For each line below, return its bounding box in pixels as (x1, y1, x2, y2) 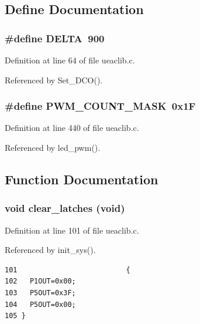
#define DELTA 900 (5, 31, 105, 45)
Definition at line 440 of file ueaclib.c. (5, 122, 139, 134)
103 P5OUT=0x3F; (5, 288, 76, 297)
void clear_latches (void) (5, 201, 125, 215)
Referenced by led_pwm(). (5, 141, 101, 153)
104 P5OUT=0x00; (5, 300, 76, 309)
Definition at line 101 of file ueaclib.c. (5, 224, 139, 236)
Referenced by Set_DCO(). (5, 73, 103, 86)
